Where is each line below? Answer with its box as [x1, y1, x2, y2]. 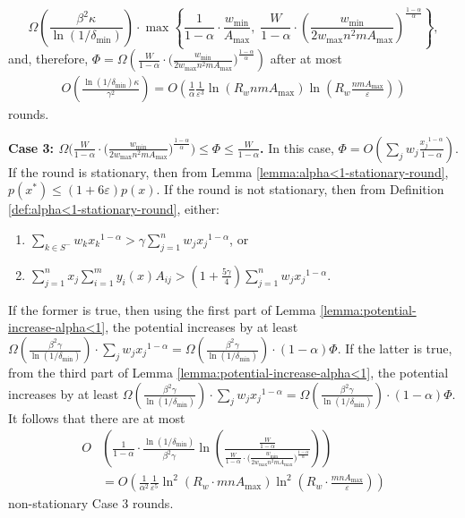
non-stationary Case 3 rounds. [8, 494, 174, 513]
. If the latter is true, [337, 339, 452, 358]
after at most [270, 49, 342, 68]
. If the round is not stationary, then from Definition [156, 180, 444, 199]
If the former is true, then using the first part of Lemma [8, 300, 316, 318]
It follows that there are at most [8, 408, 185, 427]
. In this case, [260, 138, 334, 157]
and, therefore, [8, 49, 89, 68]
